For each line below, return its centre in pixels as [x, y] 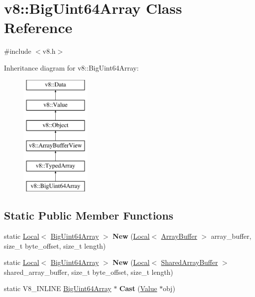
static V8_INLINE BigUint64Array [58, 288]
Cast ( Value [138, 288]
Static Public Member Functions [89, 215]
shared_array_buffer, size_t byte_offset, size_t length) [89, 272]
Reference [38, 27]
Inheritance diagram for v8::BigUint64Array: [72, 67]
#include [18, 51]
